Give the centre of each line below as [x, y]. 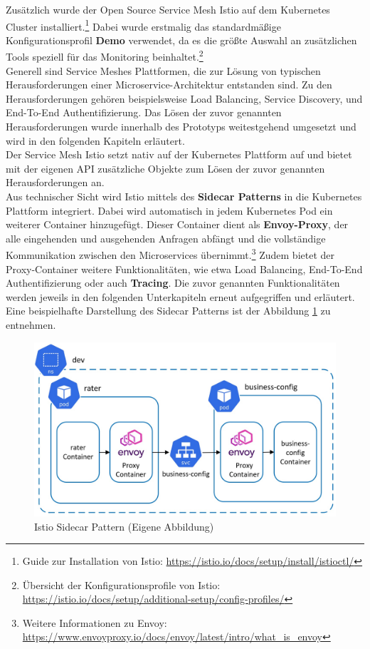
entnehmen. [31, 325]
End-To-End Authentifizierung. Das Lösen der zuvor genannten [144, 112]
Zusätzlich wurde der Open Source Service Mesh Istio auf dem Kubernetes [168, 9]
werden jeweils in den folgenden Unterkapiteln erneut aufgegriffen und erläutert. [180, 296]
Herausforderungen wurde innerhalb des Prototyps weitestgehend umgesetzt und [181, 127]
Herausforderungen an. [55, 182]
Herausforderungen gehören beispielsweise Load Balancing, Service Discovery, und [184, 98]
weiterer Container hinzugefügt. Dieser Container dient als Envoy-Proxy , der [177, 224]
